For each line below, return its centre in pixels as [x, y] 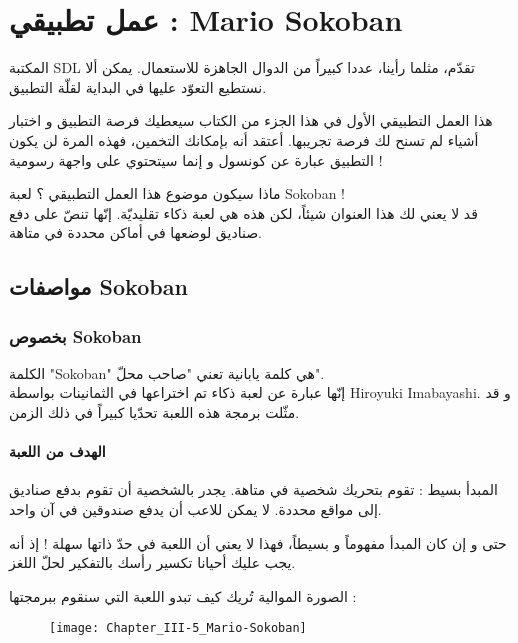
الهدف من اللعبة [57, 451]
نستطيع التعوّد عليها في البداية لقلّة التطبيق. [138, 86]
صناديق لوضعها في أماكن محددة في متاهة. [135, 232]
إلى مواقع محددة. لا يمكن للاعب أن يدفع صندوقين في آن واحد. [195, 509]
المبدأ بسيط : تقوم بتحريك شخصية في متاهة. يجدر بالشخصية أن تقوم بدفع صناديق [253, 489]
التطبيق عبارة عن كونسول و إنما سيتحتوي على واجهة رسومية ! [196, 159]
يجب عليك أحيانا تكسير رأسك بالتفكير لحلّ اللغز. [152, 562]
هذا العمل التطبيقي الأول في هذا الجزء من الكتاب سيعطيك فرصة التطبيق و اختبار [251, 120]
